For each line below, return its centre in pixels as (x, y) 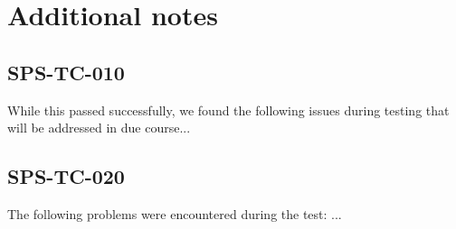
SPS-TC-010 (66, 72)
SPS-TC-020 (66, 176)
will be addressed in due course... (99, 128)
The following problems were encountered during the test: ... (175, 213)
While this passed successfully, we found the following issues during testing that (228, 110)
